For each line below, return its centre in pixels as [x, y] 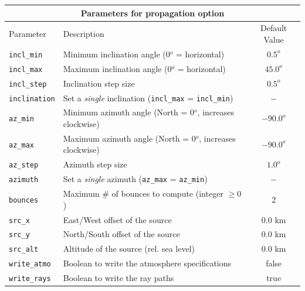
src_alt [24, 250]
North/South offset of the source [121, 234]
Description [84, 34]
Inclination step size [99, 83]
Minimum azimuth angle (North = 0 [129, 112]
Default [274, 28]
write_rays [30, 279]
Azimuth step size [95, 164]
